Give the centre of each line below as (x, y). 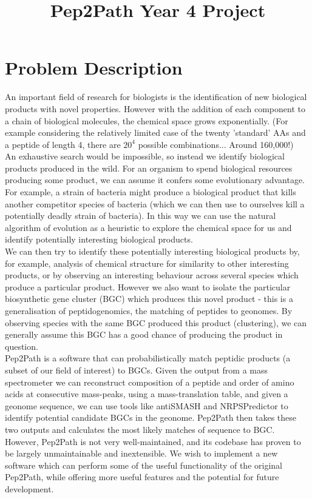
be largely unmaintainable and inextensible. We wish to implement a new (141, 453)
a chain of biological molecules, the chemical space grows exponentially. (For (147, 120)
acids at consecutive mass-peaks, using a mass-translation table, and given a (147, 394)
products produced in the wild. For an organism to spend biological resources (149, 168)
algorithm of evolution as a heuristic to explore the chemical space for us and (148, 227)
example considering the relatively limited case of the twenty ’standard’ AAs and (155, 132)
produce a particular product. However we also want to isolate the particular (148, 286)
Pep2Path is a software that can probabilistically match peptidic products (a (148, 358)
